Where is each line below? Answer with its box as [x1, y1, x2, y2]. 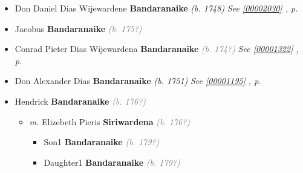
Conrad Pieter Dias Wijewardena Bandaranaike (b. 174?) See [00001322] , [15, 42, 299, 55]
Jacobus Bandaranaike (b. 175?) [15, 22, 142, 34]
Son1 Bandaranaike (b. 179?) [44, 135, 160, 148]
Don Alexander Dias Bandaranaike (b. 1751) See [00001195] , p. [15, 74, 261, 87]
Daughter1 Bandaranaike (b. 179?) [44, 155, 180, 168]
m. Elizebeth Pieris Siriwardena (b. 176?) [29, 115, 191, 128]
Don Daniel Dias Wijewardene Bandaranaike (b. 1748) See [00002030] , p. [15, 2, 298, 14]
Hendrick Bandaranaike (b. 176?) [15, 94, 146, 107]
